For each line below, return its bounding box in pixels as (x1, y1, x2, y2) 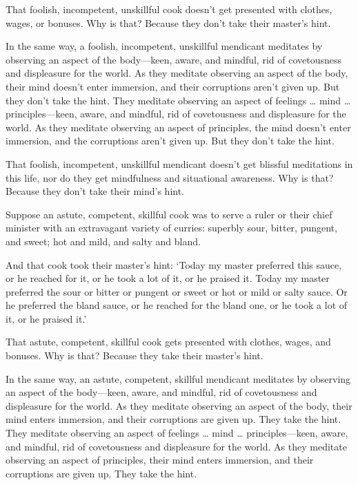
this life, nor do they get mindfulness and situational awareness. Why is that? (6, 170, 334, 184)
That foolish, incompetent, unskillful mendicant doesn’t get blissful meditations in (6, 156, 353, 171)
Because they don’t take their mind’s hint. (6, 184, 184, 198)
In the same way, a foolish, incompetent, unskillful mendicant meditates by (6, 39, 323, 53)
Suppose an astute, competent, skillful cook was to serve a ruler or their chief (6, 207, 332, 221)
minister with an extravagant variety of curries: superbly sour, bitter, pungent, (6, 220, 337, 235)
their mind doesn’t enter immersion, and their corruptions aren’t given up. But (6, 79, 340, 93)
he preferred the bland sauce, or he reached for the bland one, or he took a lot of (6, 298, 348, 312)
